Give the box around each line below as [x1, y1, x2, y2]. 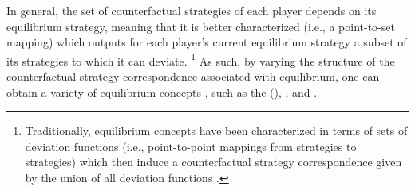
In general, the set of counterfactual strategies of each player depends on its [6, 2, 377, 18]
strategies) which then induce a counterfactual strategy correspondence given [25, 153, 402, 170]
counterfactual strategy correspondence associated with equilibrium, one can [6, 68, 380, 85]
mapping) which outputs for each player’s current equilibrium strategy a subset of [6, 34, 407, 50]
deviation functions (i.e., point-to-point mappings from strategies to [25, 137, 357, 154]
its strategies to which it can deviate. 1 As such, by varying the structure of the [6, 50, 395, 69]
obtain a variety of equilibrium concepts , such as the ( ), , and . [6, 83, 318, 100]
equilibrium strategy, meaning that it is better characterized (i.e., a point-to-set [6, 18, 395, 34]
